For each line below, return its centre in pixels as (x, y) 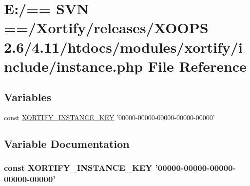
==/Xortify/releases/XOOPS (106, 28)
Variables (28, 97)
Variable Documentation (67, 144)
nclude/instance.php (74, 66)
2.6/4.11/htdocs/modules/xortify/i (123, 47)
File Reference (197, 66)
